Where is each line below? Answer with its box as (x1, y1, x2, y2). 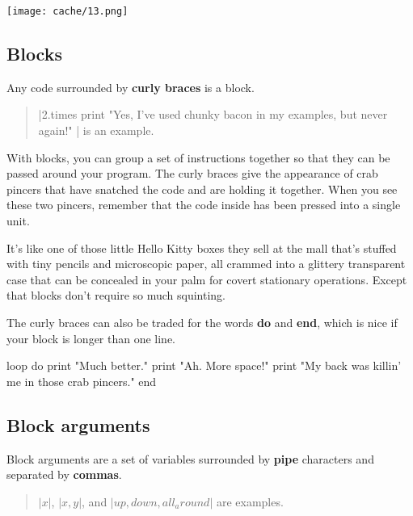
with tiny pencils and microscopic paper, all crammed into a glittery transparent (6, 255, 406, 272)
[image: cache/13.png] (6, 6, 129, 17)
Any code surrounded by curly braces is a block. (6, 78, 255, 95)
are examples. (216, 493, 284, 510)
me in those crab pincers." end (6, 372, 157, 389)
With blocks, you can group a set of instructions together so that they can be (6, 149, 390, 166)
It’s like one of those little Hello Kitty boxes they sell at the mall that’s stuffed (6, 239, 397, 256)
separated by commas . (6, 466, 122, 483)
